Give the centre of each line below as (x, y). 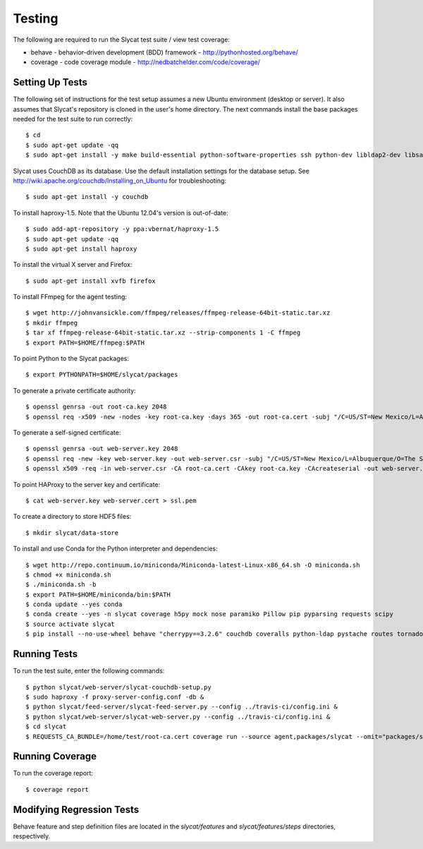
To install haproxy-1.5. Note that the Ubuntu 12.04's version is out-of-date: (121, 212)
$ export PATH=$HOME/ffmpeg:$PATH (85, 343)
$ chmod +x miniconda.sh (68, 574)
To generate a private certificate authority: (75, 390)
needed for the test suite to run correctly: (73, 119)
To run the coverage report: (53, 773)
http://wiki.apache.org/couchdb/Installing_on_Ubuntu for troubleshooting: (120, 181)
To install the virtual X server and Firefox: (73, 265)
